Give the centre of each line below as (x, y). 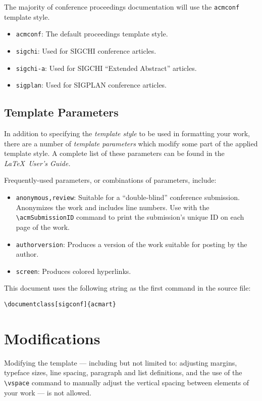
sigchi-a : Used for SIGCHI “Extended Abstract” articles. (106, 68)
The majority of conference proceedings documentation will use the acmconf (122, 7)
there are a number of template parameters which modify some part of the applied (131, 143)
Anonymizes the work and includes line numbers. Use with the (113, 207)
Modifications (52, 338)
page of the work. (43, 227)
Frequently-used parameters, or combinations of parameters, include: (110, 180)
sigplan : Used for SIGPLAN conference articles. (91, 85)
